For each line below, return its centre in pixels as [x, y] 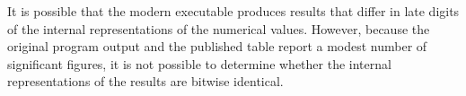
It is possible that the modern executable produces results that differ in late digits [233, 11]
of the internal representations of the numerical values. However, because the [219, 28]
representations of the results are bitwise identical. [145, 81]
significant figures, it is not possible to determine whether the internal [199, 63]
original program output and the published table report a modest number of [217, 46]
